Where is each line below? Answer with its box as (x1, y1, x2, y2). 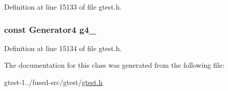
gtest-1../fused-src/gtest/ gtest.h (4, 77, 103, 87)
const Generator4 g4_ (4, 23, 96, 35)
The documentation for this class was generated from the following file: (4, 60, 224, 70)
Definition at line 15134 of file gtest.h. (4, 42, 122, 53)
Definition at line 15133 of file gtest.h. (4, 2, 122, 12)
